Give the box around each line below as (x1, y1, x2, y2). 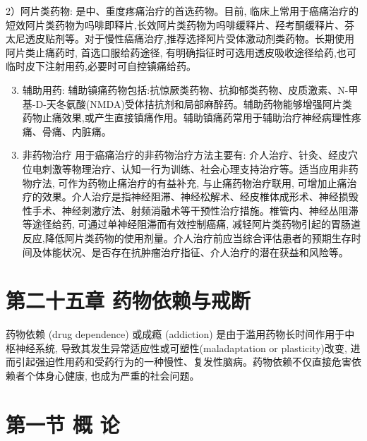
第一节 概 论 (6, 409, 120, 438)
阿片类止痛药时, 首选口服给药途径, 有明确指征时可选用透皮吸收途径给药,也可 (6, 44, 356, 59)
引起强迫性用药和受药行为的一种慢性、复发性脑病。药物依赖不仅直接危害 (15, 354, 351, 369)
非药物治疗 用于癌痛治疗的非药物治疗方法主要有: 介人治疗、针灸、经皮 (22, 147, 349, 162)
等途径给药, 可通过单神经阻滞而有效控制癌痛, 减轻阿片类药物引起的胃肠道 (22, 217, 361, 231)
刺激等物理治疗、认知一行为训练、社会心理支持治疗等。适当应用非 (42, 161, 349, 176)
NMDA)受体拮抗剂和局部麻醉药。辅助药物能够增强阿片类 (90, 96, 352, 111)
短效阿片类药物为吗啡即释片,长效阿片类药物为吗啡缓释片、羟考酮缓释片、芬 (6, 17, 354, 32)
